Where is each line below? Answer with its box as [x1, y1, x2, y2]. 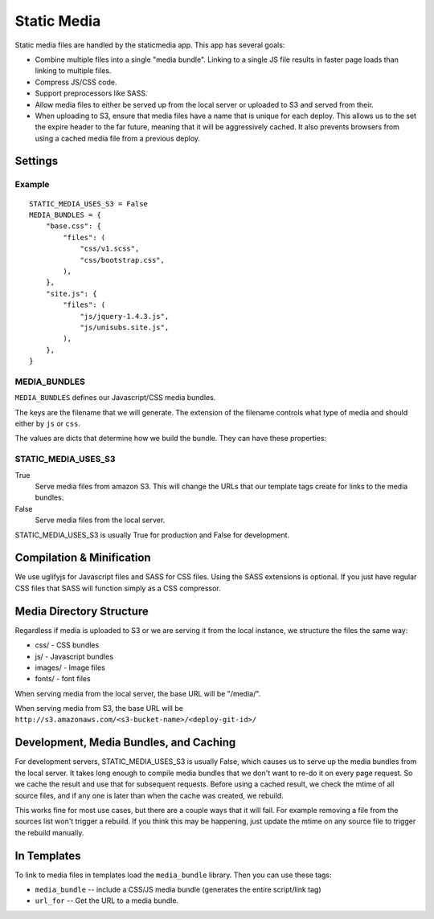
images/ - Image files [35, 663, 106, 672]
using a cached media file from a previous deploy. [35, 133, 201, 143]
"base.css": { [45, 222, 102, 231]
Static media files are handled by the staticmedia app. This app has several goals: [14, 40, 285, 50]
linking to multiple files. [35, 66, 112, 76]
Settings [14, 154, 59, 168]
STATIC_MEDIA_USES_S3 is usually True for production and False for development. [14, 530, 290, 540]
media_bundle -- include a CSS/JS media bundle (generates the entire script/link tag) [35, 884, 321, 894]
